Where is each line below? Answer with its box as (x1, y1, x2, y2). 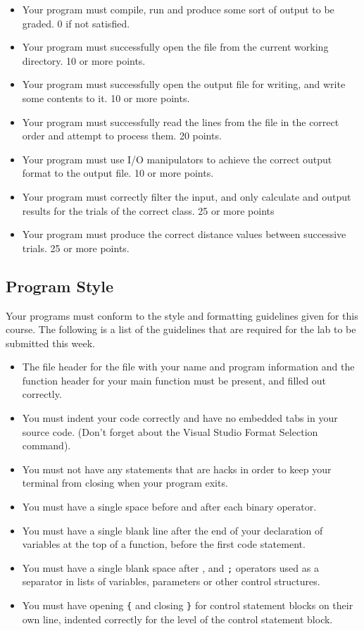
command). (22, 438, 71, 453)
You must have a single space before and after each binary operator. (22, 499, 317, 514)
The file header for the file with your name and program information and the (22, 359, 355, 374)
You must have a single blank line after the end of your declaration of (22, 523, 323, 537)
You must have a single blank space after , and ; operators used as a (22, 560, 319, 575)
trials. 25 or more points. (22, 240, 130, 255)
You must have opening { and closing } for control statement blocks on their (22, 598, 353, 613)
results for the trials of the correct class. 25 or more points (22, 203, 275, 218)
